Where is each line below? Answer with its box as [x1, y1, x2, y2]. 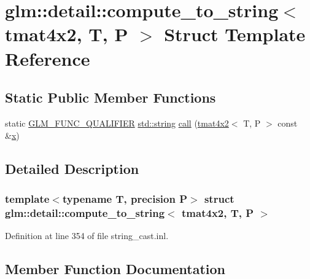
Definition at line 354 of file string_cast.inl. [5, 229, 169, 242]
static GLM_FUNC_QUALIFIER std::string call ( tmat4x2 [5, 116, 229, 129]
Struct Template [164, 22, 306, 47]
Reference [5, 45, 90, 71]
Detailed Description [5, 159, 139, 178]
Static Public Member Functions [5, 88, 216, 107]
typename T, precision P [62, 191, 188, 206]
